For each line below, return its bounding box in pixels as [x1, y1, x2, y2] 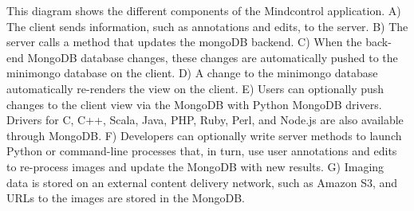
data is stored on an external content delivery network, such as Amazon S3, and [6, 174, 398, 190]
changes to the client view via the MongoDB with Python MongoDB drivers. [6, 96, 382, 112]
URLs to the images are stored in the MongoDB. [6, 190, 245, 206]
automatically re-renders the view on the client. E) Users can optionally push [6, 80, 384, 96]
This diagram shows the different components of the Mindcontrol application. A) [6, 2, 401, 18]
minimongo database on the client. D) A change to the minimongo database [6, 64, 378, 81]
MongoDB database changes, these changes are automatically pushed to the [27, 49, 398, 65]
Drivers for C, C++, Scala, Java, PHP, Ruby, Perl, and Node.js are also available [6, 111, 404, 128]
